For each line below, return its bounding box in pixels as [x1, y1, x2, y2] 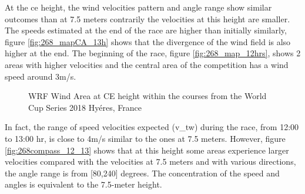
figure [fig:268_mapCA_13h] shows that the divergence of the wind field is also [5, 35, 291, 47]
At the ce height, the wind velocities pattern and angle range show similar [5, 1, 272, 13]
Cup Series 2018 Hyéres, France [28, 101, 142, 113]
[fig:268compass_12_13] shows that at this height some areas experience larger [5, 144, 289, 156]
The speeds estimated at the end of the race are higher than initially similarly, [5, 24, 287, 36]
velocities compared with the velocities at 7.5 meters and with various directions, [5, 155, 296, 168]
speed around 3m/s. [5, 70, 76, 82]
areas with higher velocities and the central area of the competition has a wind [5, 58, 289, 70]
